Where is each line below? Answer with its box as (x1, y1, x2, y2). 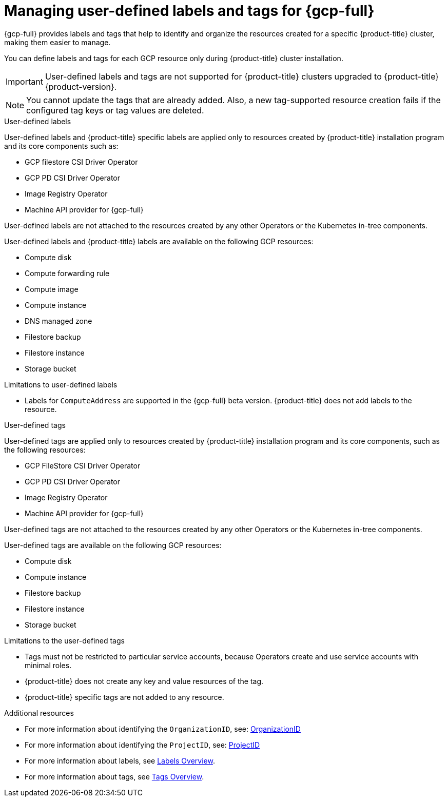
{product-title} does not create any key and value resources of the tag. (25, 676, 264, 686)
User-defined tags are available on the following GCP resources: (4, 540, 222, 550)
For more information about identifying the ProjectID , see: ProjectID (25, 740, 260, 749)
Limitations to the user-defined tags (4, 636, 125, 645)
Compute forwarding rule (25, 268, 110, 278)
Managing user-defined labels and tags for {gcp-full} (4, 2, 375, 19)
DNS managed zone (25, 316, 92, 325)
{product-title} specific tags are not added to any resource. (25, 692, 224, 701)
